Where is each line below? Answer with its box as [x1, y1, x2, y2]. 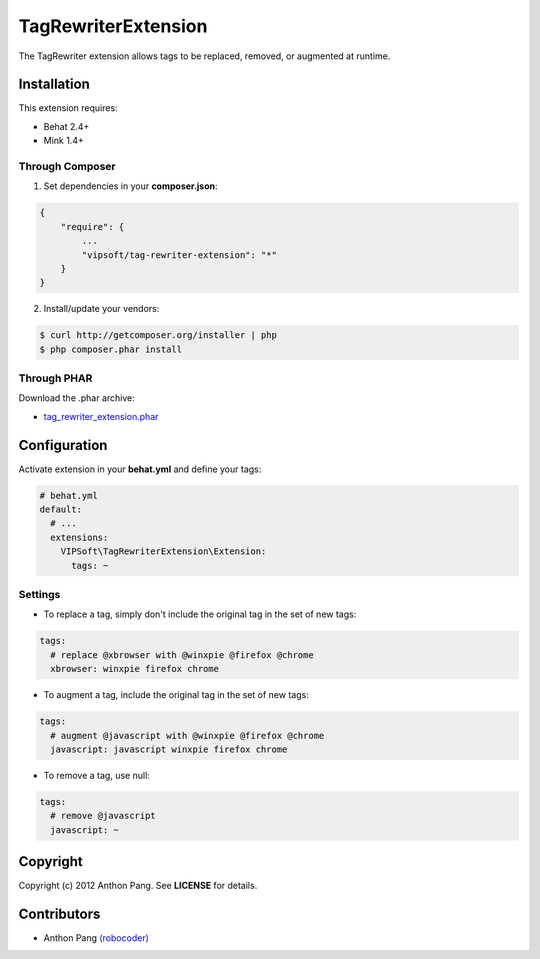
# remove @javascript [50, 810, 157, 822]
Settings [18, 588, 61, 601]
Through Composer [18, 160, 116, 173]
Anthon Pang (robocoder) [43, 932, 150, 944]
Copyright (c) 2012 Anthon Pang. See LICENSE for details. [18, 880, 258, 892]
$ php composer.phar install [39, 343, 183, 355]
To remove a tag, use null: [43, 769, 150, 781]
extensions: [50, 531, 109, 543]
